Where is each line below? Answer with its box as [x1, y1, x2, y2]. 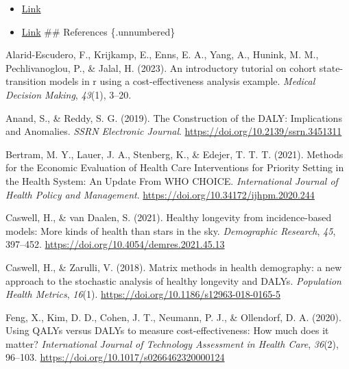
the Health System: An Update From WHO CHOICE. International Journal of [5, 173, 338, 188]
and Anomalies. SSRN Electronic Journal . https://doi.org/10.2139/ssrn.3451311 [5, 124, 342, 138]
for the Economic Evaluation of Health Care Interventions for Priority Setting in [5, 160, 344, 175]
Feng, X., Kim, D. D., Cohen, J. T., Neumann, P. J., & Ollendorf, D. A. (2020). [5, 309, 341, 324]
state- [319, 60, 344, 75]
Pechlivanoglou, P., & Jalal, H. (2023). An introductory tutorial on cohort [5, 60, 317, 75]
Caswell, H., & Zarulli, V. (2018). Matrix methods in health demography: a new [5, 259, 342, 274]
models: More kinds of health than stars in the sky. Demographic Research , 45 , [5, 223, 336, 238]
